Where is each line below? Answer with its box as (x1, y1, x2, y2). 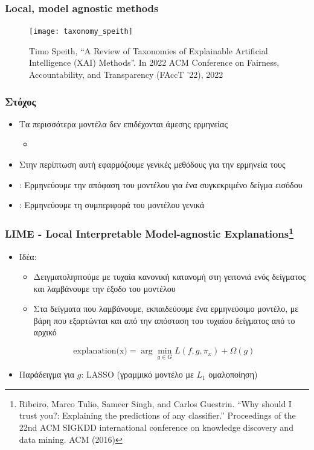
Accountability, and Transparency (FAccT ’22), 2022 (29, 68, 223, 81)
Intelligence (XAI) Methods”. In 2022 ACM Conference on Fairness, (29, 56, 280, 69)
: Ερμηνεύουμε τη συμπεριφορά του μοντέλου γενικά (19, 198, 205, 211)
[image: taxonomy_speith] (29, 27, 133, 36)
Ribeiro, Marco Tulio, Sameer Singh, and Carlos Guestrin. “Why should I (19, 397, 292, 410)
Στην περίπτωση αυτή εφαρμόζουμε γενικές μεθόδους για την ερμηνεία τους (19, 158, 286, 171)
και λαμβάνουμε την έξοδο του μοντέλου (33, 282, 176, 294)
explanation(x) (73, 347, 127, 356)
